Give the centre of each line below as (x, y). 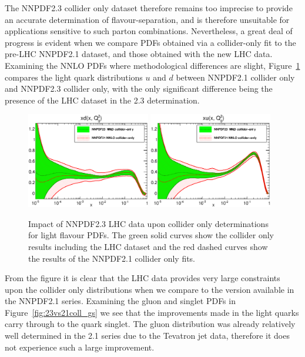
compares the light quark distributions (74, 77)
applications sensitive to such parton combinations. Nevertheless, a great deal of (149, 31)
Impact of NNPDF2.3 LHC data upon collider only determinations (148, 223)
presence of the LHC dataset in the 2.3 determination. (102, 100)
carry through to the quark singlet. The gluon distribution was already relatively (150, 324)
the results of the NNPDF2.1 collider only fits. (112, 258)
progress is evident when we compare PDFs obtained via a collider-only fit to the (150, 42)
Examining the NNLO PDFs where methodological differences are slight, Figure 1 (152, 65)
